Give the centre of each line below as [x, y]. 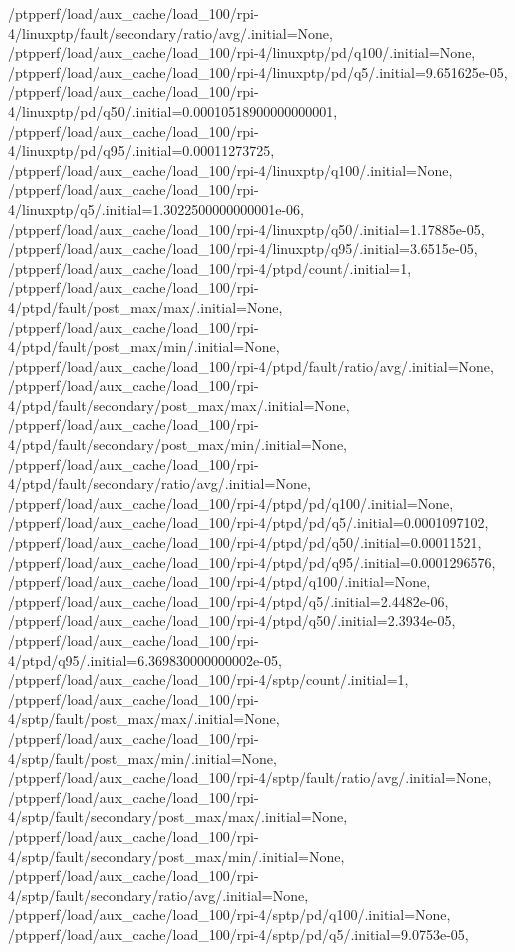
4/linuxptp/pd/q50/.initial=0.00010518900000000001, [173, 110]
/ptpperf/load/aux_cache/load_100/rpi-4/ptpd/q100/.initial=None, [219, 581]
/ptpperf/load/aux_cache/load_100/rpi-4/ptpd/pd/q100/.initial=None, [231, 502]
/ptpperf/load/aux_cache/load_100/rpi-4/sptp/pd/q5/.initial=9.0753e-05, [238, 933]
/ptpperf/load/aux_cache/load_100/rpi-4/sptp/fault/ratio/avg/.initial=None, [250, 777]
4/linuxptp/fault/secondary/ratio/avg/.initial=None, [170, 32]
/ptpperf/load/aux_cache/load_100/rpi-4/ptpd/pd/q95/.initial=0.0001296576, [252, 561]
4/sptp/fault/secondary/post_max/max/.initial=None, [178, 816]
